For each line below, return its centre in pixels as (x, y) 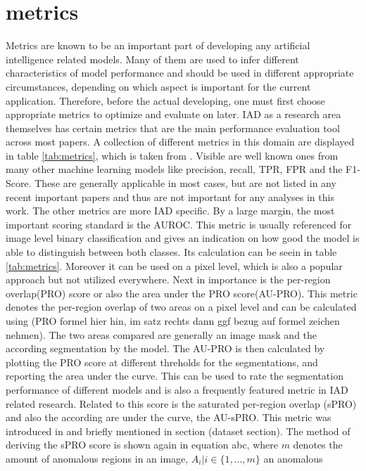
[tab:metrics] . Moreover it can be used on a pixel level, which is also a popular (174, 265)
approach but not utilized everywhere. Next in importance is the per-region (168, 279)
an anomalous (293, 458)
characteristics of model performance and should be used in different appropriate (180, 73)
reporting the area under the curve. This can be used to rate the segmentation (175, 376)
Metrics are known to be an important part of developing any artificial (158, 45)
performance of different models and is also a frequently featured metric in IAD (177, 389)
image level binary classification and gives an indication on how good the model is (183, 238)
